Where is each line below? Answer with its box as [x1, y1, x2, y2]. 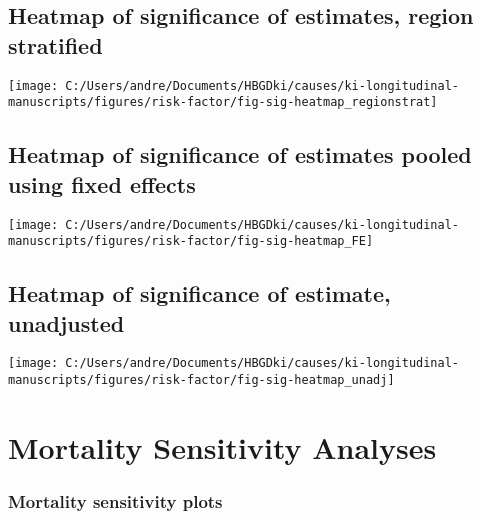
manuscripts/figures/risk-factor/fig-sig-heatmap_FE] [8, 234, 374, 249]
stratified [8, 29, 103, 60]
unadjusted [8, 307, 125, 338]
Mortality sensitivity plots [8, 489, 223, 514]
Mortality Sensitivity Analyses [8, 426, 437, 467]
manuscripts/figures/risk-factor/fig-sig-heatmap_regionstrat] [8, 95, 438, 110]
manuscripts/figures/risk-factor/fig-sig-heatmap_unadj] [8, 373, 395, 388]
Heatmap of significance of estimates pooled [8, 139, 472, 170]
